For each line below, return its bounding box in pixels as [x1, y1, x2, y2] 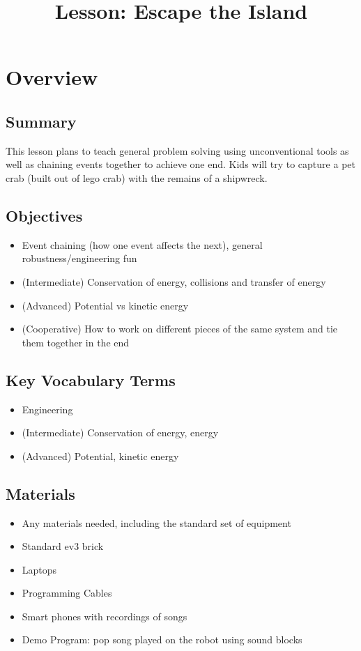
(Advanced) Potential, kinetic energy [22, 448, 179, 463]
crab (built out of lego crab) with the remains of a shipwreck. [6, 170, 268, 185]
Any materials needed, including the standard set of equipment [22, 515, 291, 530]
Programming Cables [22, 585, 112, 600]
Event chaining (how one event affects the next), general [22, 237, 263, 252]
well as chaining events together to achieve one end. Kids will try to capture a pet [6, 157, 355, 171]
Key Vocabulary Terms [6, 369, 176, 390]
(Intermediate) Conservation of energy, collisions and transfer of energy [22, 274, 326, 289]
